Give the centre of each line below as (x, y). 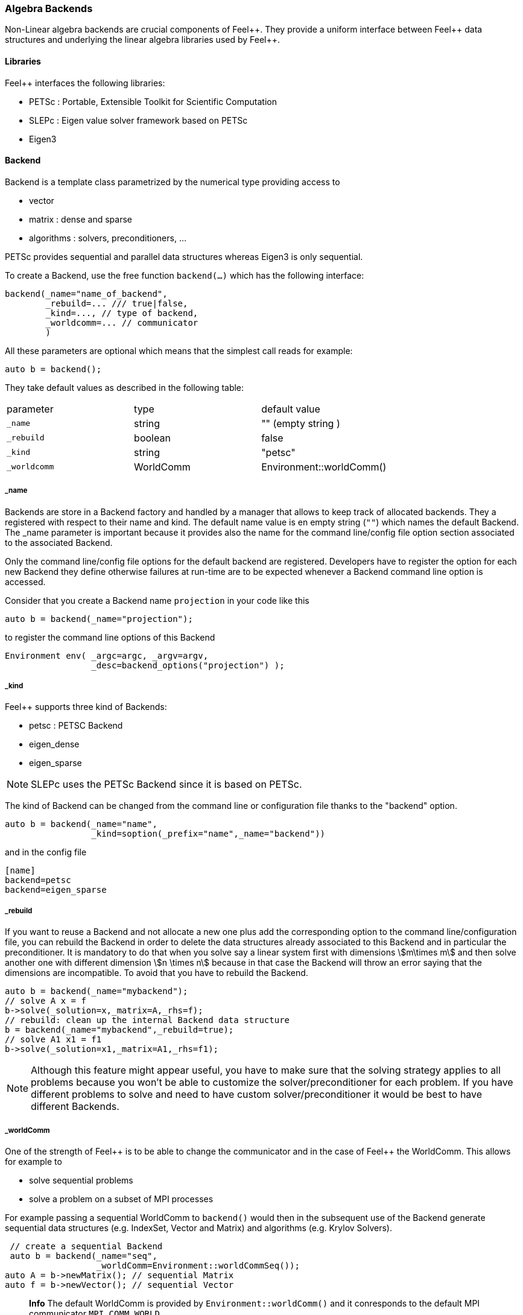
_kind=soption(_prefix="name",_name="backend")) (208, 834)
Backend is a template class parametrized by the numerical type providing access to (173, 182)
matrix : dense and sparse (81, 219)
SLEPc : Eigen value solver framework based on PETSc (138, 120)
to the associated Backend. (59, 542)
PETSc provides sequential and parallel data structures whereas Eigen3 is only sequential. (184, 256)
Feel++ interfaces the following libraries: (85, 83)
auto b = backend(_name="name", (81, 824)
